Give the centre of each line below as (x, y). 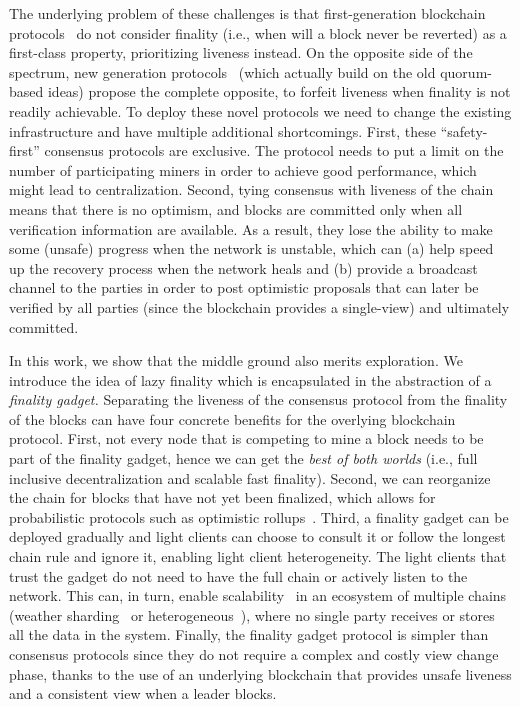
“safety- (464, 130)
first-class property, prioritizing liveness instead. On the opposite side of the (241, 52)
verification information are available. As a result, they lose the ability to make (251, 228)
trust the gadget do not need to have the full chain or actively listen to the (238, 575)
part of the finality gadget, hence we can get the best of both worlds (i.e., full (243, 458)
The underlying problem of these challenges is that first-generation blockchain (247, 13)
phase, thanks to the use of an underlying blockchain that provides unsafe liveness (260, 673)
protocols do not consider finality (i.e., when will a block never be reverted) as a (258, 32)
